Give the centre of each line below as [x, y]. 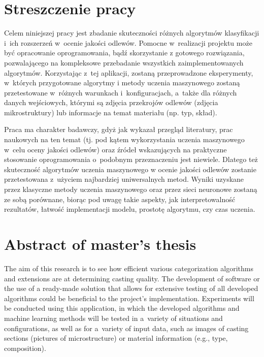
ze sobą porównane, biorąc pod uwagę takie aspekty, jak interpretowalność [120, 199]
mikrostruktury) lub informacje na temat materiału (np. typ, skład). [111, 112]
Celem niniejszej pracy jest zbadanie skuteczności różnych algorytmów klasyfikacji [132, 33]
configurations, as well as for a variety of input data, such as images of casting [126, 328]
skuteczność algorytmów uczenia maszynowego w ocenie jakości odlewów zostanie [130, 169]
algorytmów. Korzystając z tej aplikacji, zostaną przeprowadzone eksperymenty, [129, 72]
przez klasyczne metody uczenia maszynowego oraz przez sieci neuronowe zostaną [131, 189]
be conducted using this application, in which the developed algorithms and [122, 308]
